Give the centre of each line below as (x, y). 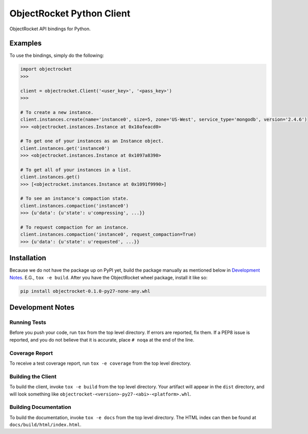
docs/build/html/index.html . (45, 425)
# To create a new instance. (57, 112)
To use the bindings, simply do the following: (57, 55)
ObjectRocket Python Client (70, 13)
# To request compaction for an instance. (74, 228)
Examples (26, 43)
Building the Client (33, 376)
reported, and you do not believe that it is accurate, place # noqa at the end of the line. (102, 339)
